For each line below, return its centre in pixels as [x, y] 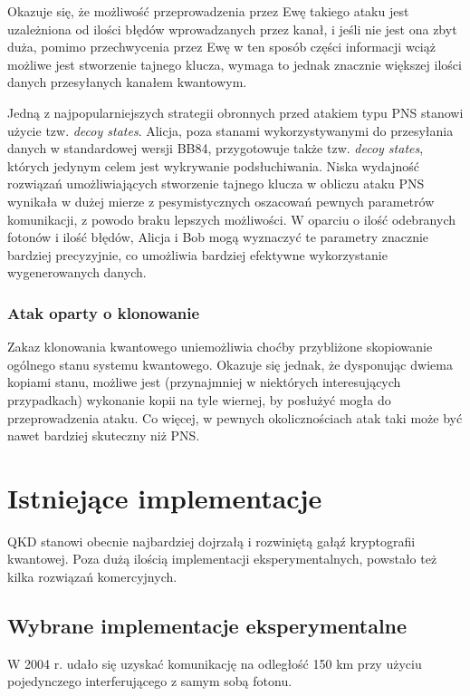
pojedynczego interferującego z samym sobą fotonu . [150, 681]
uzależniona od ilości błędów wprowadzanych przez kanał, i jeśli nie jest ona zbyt [232, 29]
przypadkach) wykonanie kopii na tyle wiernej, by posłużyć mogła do [199, 399]
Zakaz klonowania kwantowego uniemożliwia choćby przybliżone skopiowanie [220, 347]
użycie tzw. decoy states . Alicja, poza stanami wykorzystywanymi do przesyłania [230, 130]
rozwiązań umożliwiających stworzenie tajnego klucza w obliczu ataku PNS [216, 184]
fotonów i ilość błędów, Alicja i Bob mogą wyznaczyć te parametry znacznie [218, 237]
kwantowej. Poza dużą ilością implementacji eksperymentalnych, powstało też [222, 559]
